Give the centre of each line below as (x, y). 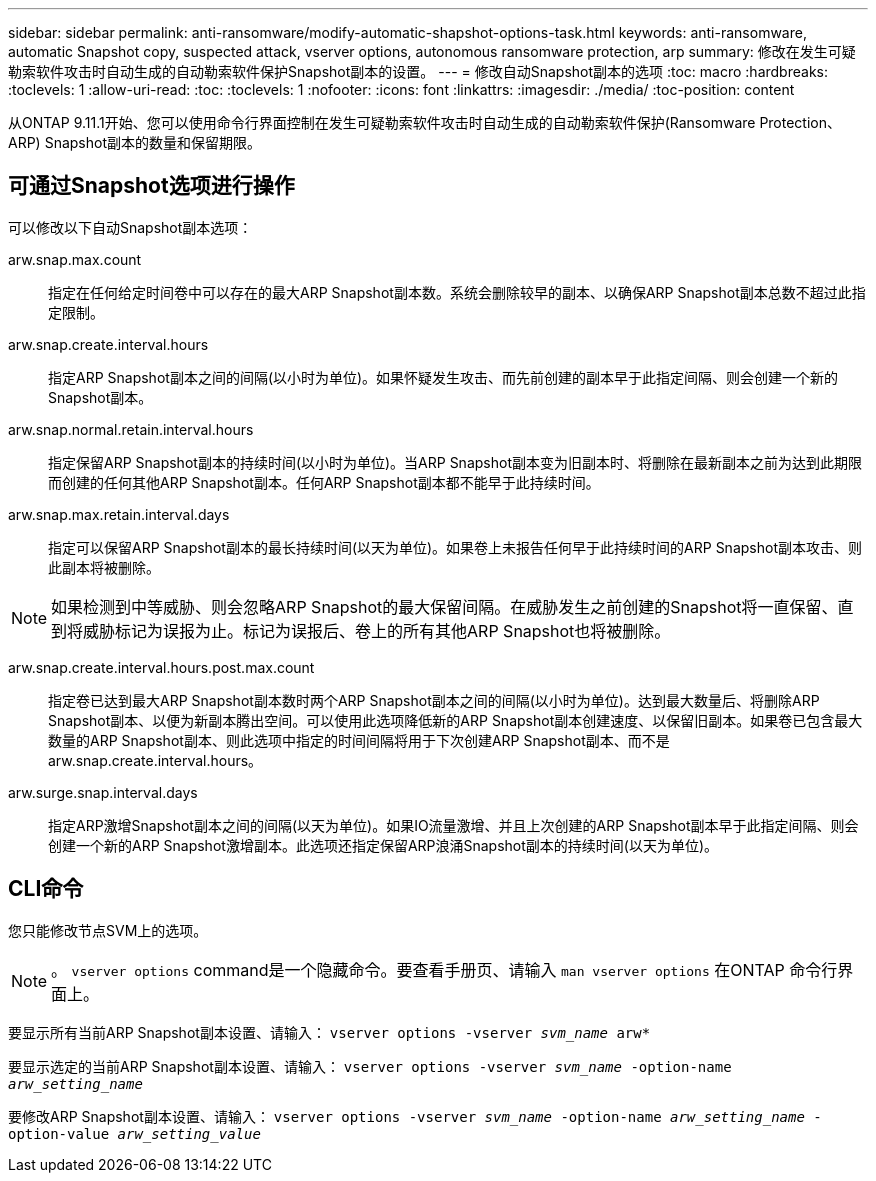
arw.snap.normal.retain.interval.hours (131, 429)
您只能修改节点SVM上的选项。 (108, 930)
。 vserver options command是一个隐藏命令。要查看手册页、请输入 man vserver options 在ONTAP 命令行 (444, 969)
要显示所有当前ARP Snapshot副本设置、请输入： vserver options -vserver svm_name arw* (329, 1032)
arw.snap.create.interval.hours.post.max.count (161, 667)
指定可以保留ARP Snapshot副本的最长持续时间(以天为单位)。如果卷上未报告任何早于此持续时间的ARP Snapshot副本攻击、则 (455, 547)
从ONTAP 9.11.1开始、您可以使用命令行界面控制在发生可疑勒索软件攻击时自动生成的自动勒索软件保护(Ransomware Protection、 (424, 122)
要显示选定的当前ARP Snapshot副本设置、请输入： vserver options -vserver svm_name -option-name (370, 1066)
